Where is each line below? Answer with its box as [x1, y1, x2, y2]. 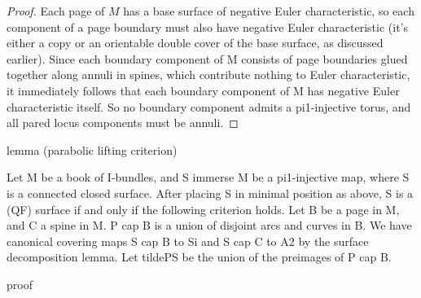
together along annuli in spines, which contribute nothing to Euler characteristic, [7, 66, 410, 83]
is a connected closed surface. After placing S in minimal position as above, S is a [7, 184, 414, 201]
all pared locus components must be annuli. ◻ [7, 114, 239, 131]
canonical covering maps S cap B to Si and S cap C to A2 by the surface [7, 232, 369, 249]
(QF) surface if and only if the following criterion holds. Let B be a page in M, [7, 200, 400, 217]
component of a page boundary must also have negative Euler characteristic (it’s [7, 18, 408, 35]
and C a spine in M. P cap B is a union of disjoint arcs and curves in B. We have [7, 217, 412, 234]
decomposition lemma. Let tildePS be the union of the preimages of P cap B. [7, 248, 392, 265]
